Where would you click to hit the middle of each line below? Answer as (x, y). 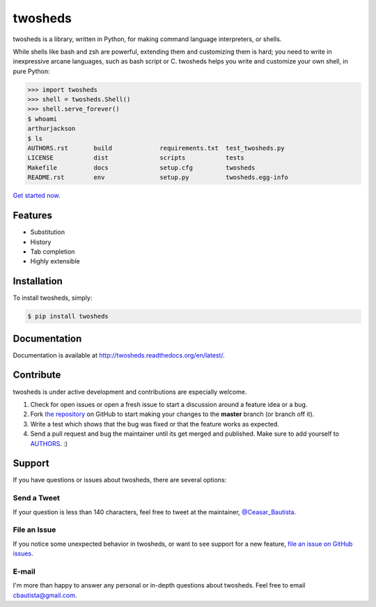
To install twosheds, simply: (53, 298)
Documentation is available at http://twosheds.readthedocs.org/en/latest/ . (119, 355)
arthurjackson (52, 129)
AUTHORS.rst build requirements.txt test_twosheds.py (156, 148)
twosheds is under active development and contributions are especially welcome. (130, 392)
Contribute (37, 375)
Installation (38, 281)
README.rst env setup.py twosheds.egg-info (158, 177)
